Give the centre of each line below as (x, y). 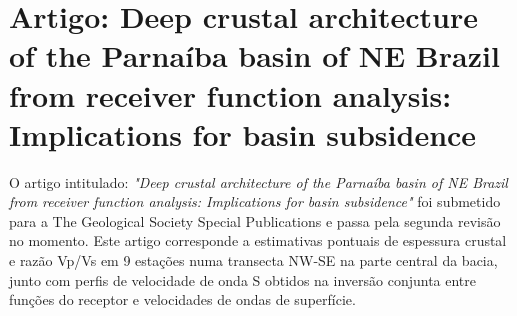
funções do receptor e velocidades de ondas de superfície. (182, 299)
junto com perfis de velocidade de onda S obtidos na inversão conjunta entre (243, 279)
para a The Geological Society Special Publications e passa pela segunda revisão (255, 220)
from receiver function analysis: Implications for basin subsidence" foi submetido (255, 201)
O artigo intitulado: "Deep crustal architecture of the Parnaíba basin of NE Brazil (258, 181)
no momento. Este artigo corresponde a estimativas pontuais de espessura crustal (258, 240)
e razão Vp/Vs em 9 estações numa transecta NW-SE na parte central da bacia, (253, 260)
